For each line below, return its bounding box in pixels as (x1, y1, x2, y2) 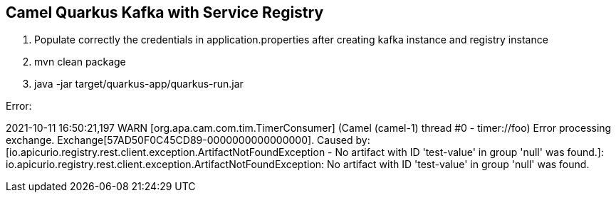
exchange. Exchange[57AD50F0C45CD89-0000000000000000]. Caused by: (6, 134, 370, 147)
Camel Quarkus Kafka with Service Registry (6, 4, 324, 21)
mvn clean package (34, 56, 126, 68)
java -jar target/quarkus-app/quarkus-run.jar (34, 78, 244, 90)
